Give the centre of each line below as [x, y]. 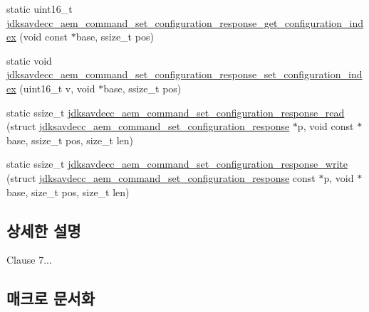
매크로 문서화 [51, 298]
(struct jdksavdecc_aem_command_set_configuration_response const [161, 177]
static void [29, 60]
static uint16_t [40, 9]
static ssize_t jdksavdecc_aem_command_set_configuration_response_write [177, 164]
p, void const [326, 126]
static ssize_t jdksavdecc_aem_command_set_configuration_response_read [176, 112]
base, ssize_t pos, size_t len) [70, 140]
